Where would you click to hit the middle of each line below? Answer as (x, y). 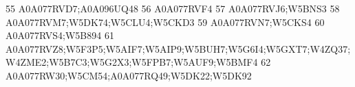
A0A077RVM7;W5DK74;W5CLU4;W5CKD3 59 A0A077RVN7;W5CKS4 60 (165, 22)
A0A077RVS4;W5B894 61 (60, 35)
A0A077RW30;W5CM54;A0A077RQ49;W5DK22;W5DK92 (129, 75)
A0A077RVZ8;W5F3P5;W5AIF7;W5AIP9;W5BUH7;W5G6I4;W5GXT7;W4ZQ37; (178, 48)
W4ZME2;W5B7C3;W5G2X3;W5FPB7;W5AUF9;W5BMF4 (132, 62)
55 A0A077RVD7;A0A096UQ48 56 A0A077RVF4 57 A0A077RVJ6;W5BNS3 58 (173, 8)
